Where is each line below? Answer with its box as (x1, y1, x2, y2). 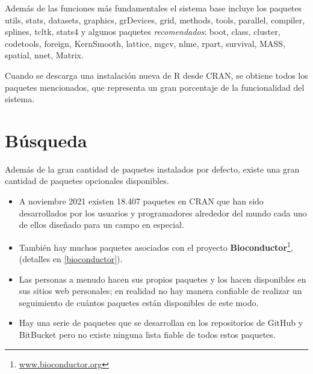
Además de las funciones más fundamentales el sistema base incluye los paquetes (5, 2, 302, 14)
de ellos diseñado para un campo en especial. (19, 218, 184, 231)
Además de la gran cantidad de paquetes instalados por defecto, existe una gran (5, 162, 300, 175)
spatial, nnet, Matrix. (5, 49, 84, 61)
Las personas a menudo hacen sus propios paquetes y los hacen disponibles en (19, 272, 306, 285)
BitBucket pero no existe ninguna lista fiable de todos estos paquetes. (19, 328, 276, 341)
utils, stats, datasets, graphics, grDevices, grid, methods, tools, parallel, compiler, (5, 13, 305, 26)
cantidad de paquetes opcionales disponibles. (5, 174, 169, 187)
